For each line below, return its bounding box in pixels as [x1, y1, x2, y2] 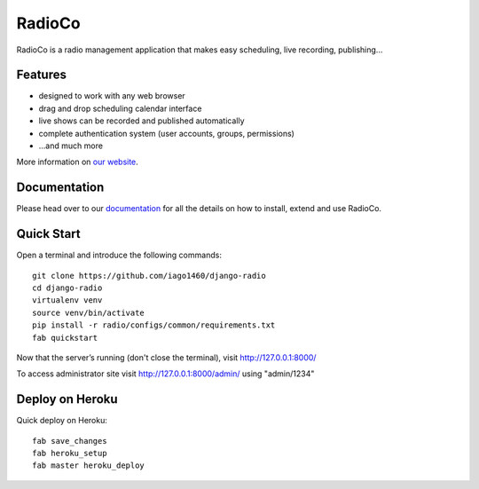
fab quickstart [32, 333, 98, 343]
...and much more [38, 140, 104, 151]
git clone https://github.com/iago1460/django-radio [32, 271, 266, 280]
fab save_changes [32, 436, 107, 446]
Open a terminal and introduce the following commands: [16, 249, 222, 261]
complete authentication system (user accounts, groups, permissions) [38, 128, 294, 138]
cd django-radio [32, 283, 103, 293]
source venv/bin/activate [32, 307, 145, 318]
